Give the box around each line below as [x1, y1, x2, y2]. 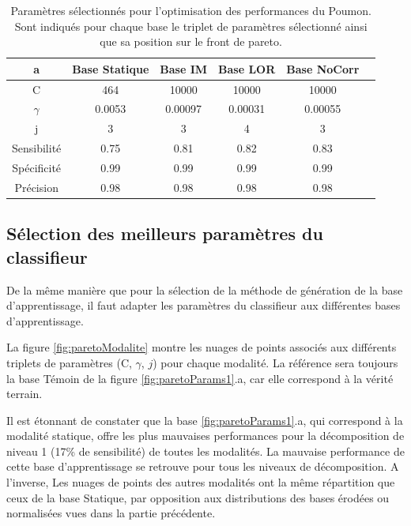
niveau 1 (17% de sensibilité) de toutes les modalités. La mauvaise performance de [6, 442, 405, 459]
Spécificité [12, 160, 62, 175]
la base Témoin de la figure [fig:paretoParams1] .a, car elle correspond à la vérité [6, 370, 394, 386]
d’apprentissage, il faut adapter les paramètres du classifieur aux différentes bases [6, 297, 401, 314]
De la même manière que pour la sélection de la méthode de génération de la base [6, 281, 403, 298]
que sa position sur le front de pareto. [100, 33, 282, 50]
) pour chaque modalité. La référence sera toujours [153, 354, 398, 370]
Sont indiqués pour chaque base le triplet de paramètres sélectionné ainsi [14, 17, 368, 34]
